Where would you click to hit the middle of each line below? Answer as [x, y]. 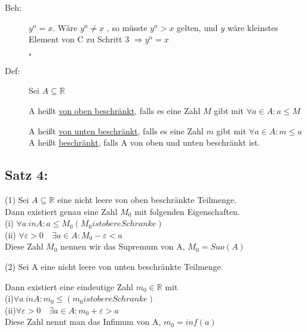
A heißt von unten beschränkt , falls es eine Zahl [116, 130]
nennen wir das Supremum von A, [123, 246]
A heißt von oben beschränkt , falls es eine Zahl [115, 110]
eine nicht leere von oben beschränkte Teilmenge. [147, 199]
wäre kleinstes [253, 27]
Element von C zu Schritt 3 [79, 39]
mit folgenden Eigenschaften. [187, 211]
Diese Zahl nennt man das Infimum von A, [83, 322]
